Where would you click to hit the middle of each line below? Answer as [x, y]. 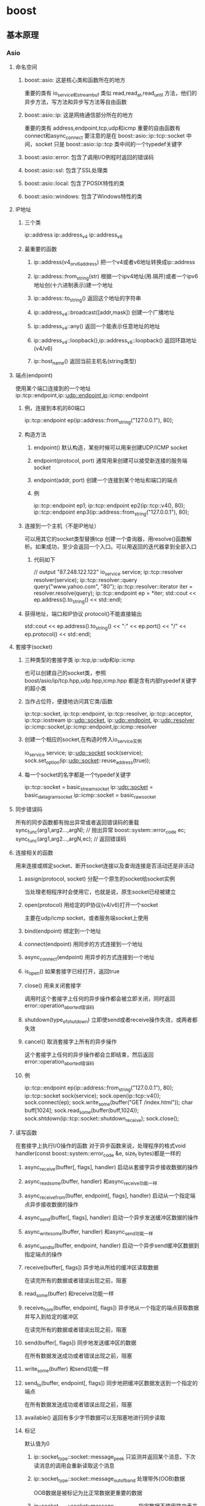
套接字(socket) [34, 646]
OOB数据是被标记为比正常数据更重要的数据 [88, 1492]
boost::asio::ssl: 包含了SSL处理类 [66, 170]
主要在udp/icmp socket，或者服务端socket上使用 [87, 918]
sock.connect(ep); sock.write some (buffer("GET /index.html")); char [109, 1103]
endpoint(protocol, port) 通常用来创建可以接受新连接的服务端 [110, 460]
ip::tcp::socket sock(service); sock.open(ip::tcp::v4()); [93, 1096]
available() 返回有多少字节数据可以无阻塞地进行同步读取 [95, 1418]
